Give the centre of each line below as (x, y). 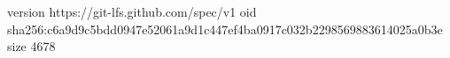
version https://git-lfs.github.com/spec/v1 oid (132, 11)
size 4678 (31, 46)
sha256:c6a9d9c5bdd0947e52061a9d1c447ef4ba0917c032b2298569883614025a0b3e (225, 29)
